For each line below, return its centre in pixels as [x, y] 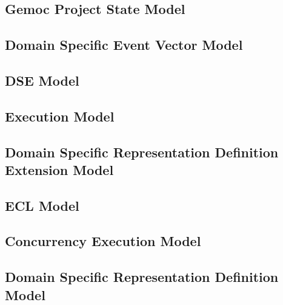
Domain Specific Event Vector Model [124, 45]
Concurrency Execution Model [103, 241]
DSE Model [42, 80]
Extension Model [59, 169]
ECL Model [42, 205]
